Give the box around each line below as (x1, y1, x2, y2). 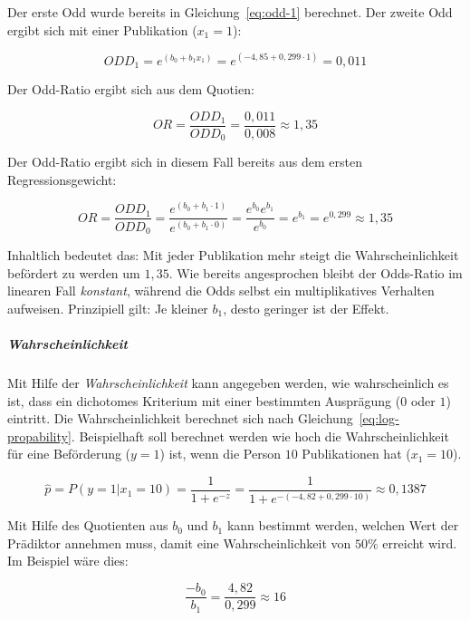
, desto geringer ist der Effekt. (223, 298, 389, 317)
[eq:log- (359, 409, 399, 428)
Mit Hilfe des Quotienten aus (7, 516, 168, 535)
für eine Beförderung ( (7, 444, 131, 463)
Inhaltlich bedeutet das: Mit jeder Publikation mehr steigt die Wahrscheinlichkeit (7, 245, 459, 264)
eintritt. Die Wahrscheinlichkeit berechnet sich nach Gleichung (7, 409, 353, 428)
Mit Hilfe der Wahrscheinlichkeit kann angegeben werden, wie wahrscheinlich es (7, 373, 449, 392)
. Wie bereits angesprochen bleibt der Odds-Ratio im (168, 263, 463, 282)
